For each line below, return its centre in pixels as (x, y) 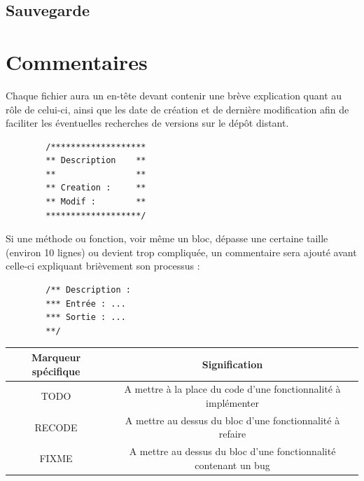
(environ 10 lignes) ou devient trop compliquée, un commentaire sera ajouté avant (181, 252)
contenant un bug (232, 465)
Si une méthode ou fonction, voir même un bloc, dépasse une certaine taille (167, 238)
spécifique (56, 371)
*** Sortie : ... (86, 318)
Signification (232, 364)
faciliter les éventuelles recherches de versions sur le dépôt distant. (147, 123)
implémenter (232, 402)
